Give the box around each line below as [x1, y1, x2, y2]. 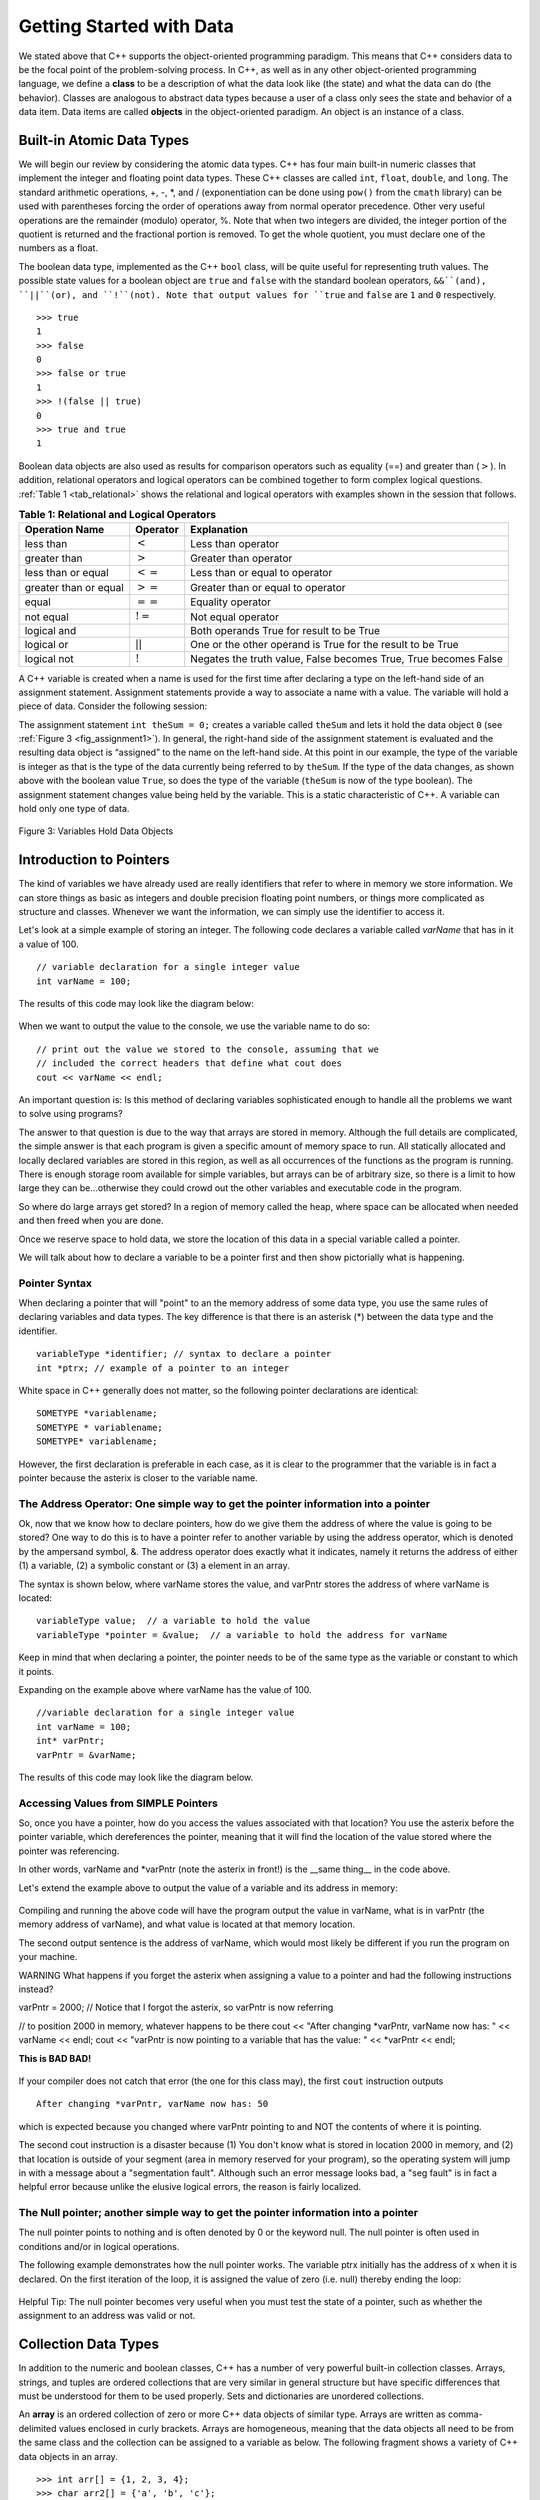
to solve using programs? [18, 1108, 124, 1120]
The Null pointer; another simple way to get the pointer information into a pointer [18, 2206, 419, 2220]
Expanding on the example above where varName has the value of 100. [18, 1684, 312, 1695]
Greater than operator [190, 551, 293, 565]
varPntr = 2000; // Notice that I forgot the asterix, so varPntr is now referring [18, 2001, 334, 2014]
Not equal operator [190, 610, 280, 624]
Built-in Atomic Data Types [18, 131, 190, 149]
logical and [24, 623, 77, 637]
